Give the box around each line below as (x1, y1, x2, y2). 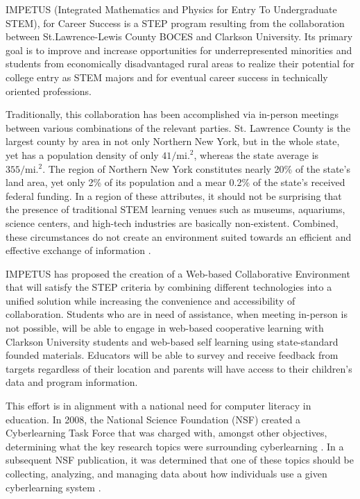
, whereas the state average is (194, 147, 319, 162)
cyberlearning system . (6, 480, 101, 494)
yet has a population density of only (6, 147, 159, 162)
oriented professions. (6, 83, 92, 98)
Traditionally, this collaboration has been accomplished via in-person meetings (6, 107, 339, 121)
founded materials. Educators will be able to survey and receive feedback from (6, 348, 338, 362)
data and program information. (6, 375, 138, 389)
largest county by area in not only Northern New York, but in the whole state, (6, 134, 340, 149)
